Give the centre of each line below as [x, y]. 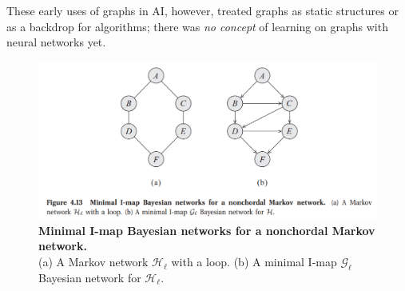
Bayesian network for [90, 277]
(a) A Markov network [93, 262]
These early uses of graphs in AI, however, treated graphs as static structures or [202, 10]
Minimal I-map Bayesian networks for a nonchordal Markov [207, 230]
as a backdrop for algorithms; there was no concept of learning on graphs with [197, 26]
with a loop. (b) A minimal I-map [254, 262]
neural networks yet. [56, 42]
